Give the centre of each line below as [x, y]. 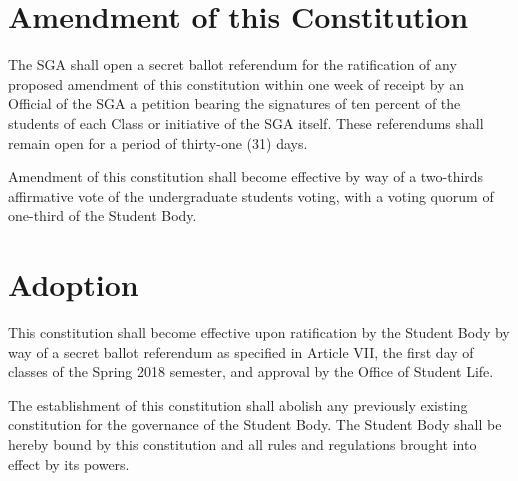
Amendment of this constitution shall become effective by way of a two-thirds [246, 176]
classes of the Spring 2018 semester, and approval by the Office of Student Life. [251, 371]
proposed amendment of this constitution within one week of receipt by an [236, 83]
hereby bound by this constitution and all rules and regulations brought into [242, 443]
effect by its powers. [69, 463]
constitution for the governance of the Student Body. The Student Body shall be [255, 424]
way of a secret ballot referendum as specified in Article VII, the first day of [241, 351]
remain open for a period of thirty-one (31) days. [158, 142]
